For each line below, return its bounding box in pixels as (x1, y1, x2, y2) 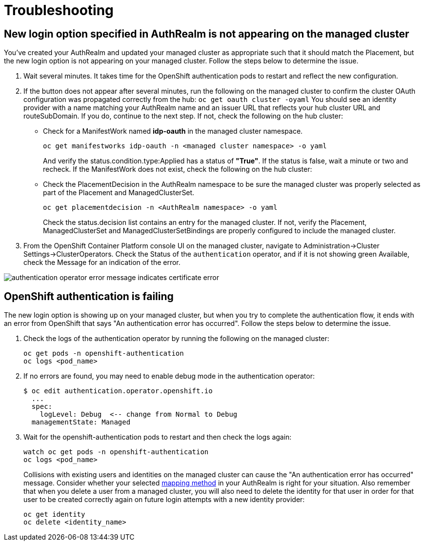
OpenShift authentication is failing (4, 290, 174, 303)
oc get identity (23, 510, 85, 519)
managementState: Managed (31, 418, 131, 426)
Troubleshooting (4, 2, 114, 19)
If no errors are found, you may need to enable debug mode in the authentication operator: (23, 372, 315, 381)
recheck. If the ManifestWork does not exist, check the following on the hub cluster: (43, 165, 312, 174)
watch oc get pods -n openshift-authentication (23, 448, 209, 456)
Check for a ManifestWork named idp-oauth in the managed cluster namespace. (43, 127, 303, 136)
